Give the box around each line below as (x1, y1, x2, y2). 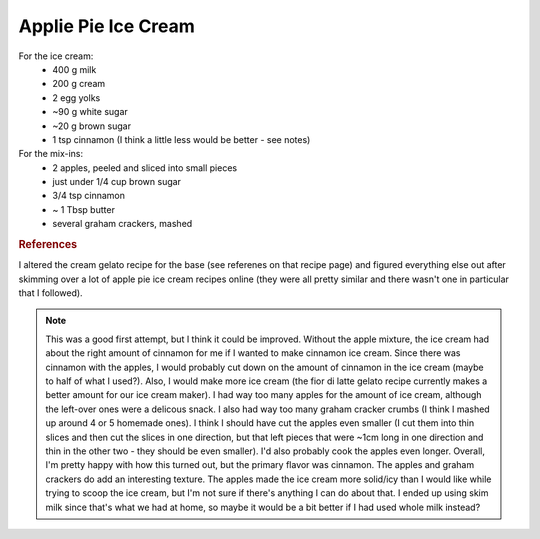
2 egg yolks (52, 91, 101, 104)
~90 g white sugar (52, 106, 129, 118)
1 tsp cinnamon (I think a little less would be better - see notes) (52, 133, 311, 145)
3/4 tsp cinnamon (52, 190, 125, 202)
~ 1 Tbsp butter (52, 203, 115, 215)
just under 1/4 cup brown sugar (52, 176, 182, 188)
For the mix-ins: (18, 148, 84, 160)
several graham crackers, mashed (52, 218, 193, 230)
